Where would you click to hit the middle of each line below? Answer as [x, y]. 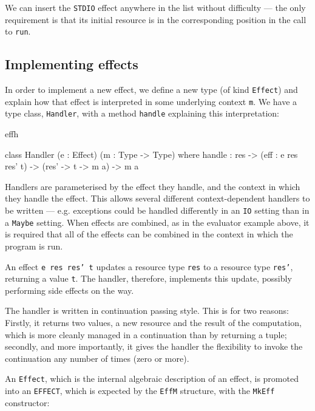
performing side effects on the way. [69, 290]
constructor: [27, 402]
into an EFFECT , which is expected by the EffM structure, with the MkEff [140, 391]
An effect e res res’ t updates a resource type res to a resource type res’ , [149, 266]
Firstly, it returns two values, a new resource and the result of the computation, [153, 323]
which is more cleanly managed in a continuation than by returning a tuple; [146, 334]
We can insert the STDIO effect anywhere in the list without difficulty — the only [155, 7]
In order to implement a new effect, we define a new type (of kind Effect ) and [151, 90]
